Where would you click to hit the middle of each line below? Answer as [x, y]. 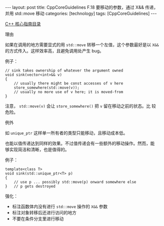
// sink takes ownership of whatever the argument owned [64, 71]
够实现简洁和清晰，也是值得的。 [37, 150]
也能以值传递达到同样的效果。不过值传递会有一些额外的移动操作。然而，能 [80, 143]
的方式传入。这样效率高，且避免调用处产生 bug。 [54, 51]
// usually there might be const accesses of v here [69, 83]
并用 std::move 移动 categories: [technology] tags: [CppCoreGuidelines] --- [81, 13]
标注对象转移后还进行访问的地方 [44, 213]
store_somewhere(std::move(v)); [47, 88]
